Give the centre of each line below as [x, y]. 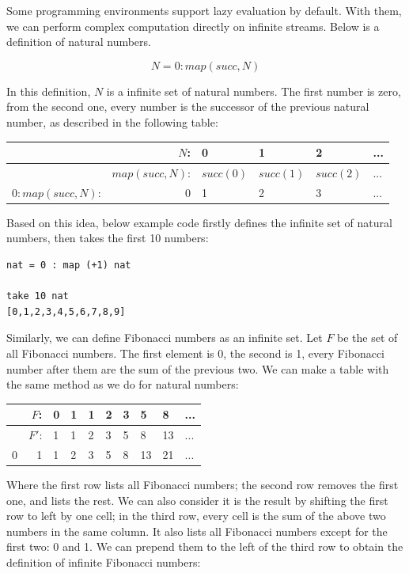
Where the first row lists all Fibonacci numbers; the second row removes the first [203, 485]
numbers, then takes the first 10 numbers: [108, 238]
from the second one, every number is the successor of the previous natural [188, 106]
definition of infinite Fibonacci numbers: [104, 562]
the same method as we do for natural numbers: [123, 384]
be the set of [367, 338]
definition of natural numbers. [79, 42]
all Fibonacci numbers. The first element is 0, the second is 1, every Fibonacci [196, 353]
